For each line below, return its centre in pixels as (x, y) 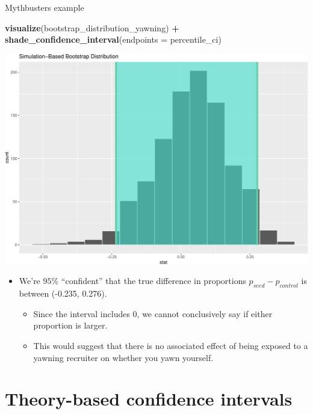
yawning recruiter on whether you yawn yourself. (123, 357)
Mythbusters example (45, 7)
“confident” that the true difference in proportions (153, 281)
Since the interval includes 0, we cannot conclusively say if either (153, 313)
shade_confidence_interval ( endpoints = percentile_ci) (113, 39)
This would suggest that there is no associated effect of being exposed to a (171, 345)
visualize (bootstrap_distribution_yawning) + (92, 27)
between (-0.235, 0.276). (63, 293)
